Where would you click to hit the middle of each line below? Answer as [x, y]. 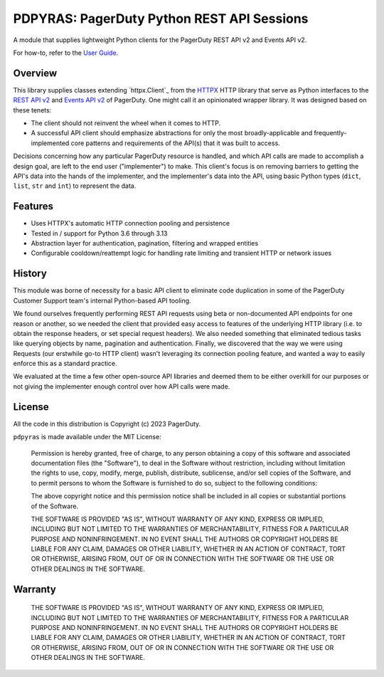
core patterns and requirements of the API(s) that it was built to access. [175, 143]
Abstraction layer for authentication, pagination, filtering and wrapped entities [145, 243]
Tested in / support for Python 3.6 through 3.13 [99, 233]
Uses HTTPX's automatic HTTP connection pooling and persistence [130, 224]
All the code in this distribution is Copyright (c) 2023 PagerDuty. [107, 424]
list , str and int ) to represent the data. [75, 186]
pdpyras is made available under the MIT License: [87, 437]
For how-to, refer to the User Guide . [66, 53]
